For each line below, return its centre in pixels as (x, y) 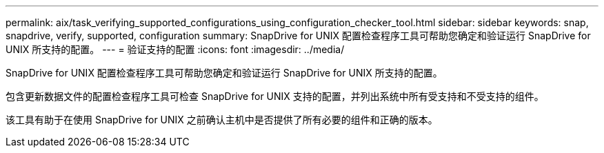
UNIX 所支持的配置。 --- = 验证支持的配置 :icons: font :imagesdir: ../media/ (175, 49)
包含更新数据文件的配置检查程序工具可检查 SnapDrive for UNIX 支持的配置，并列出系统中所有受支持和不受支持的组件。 (275, 96)
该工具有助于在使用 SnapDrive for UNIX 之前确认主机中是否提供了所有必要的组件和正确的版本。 (222, 120)
